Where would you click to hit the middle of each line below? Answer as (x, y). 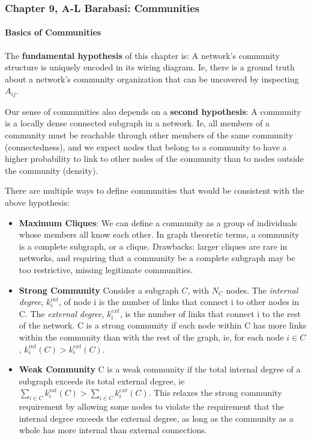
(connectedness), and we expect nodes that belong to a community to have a (146, 147)
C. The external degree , (62, 313)
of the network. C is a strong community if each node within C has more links (163, 325)
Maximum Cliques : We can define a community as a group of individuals (158, 222)
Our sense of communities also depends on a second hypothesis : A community (153, 111)
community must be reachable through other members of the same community (149, 135)
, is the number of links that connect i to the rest (210, 313)
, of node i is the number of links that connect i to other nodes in (179, 302)
